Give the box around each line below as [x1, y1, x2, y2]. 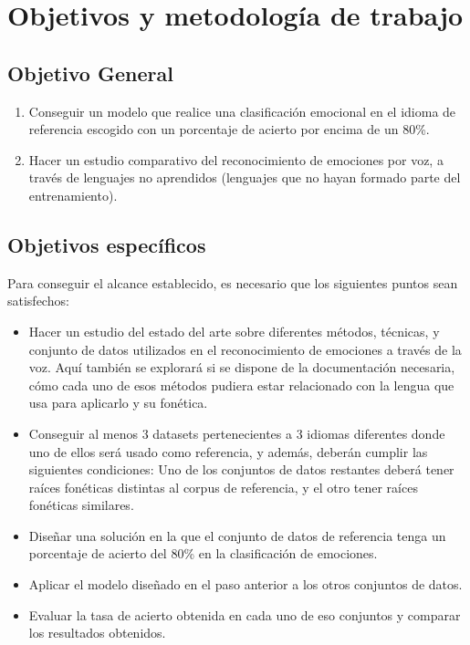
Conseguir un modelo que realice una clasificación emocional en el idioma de [28, 101, 456, 120]
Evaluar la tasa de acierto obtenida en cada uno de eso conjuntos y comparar [28, 605, 461, 624]
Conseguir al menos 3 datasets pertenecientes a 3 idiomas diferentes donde [28, 423, 445, 442]
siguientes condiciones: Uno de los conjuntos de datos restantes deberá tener [28, 460, 454, 479]
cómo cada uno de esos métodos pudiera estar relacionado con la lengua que [28, 375, 454, 394]
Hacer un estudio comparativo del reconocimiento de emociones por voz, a [28, 150, 444, 169]
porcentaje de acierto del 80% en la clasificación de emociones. [28, 544, 378, 563]
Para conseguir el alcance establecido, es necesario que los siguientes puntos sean [7, 273, 458, 292]
